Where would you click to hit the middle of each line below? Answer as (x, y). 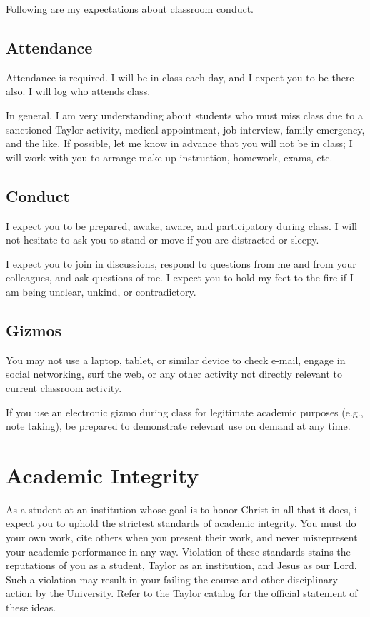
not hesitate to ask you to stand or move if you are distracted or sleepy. (162, 240)
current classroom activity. (64, 387)
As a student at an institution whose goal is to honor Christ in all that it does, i (181, 509)
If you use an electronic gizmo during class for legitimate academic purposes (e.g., (185, 412)
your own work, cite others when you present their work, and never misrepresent (182, 537)
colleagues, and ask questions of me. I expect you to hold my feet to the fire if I (180, 277)
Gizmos (34, 330)
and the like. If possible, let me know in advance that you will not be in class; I (179, 143)
